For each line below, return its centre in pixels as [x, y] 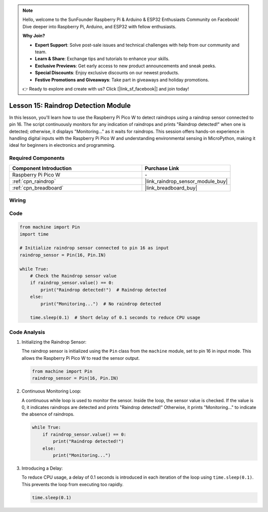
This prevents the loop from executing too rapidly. [72, 484]
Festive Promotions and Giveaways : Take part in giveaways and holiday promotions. [122, 80]
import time [34, 234]
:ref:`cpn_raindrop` [34, 181]
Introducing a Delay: [42, 468]
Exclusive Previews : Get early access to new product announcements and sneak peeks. [126, 66]
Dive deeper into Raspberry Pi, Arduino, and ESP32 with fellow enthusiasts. [100, 26]
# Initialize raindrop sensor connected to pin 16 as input [94, 248]
